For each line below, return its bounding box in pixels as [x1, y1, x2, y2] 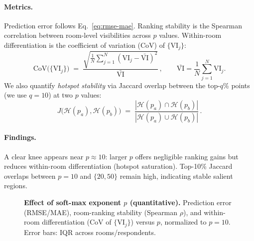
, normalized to [160, 217, 207, 227]
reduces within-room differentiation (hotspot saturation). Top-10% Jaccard [4, 161, 233, 171]
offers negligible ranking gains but [135, 151, 239, 161]
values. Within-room [159, 30, 222, 40]
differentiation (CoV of [42, 217, 112, 227]
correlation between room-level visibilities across [4, 30, 151, 40]
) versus [130, 217, 155, 227]
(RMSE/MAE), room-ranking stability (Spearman [24, 207, 178, 217]
